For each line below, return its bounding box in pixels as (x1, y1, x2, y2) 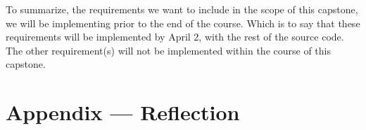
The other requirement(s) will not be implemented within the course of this (6, 43, 331, 57)
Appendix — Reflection (6, 98, 240, 127)
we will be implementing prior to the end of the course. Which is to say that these (6, 15, 360, 30)
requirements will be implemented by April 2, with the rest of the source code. (6, 29, 344, 44)
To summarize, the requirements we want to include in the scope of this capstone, (6, 2, 358, 16)
